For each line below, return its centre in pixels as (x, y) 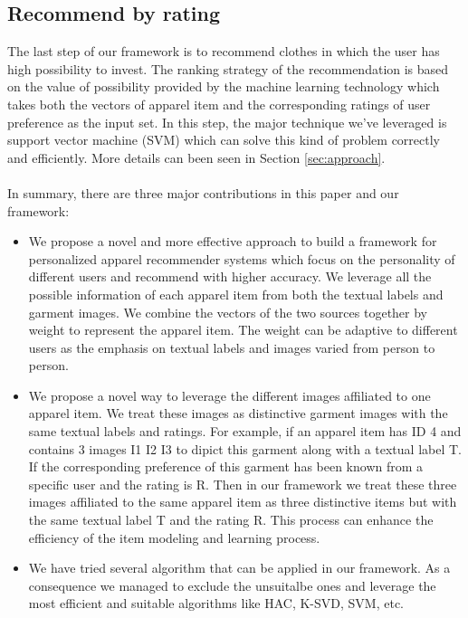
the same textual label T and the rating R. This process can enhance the (231, 520)
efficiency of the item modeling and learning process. (174, 537)
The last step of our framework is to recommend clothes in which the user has (224, 51)
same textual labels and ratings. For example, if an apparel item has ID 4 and (245, 431)
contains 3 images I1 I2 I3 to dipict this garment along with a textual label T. (245, 448)
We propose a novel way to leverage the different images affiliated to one (229, 395)
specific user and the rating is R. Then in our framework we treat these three (243, 484)
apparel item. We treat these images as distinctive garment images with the (238, 413)
